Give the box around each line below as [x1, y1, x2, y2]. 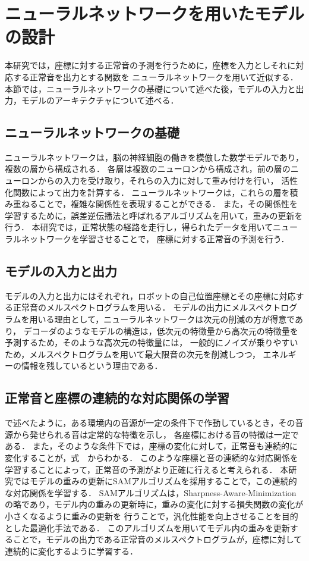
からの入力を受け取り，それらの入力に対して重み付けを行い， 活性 [37, 174, 298, 187]
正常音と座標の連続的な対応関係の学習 [5, 388, 229, 407]
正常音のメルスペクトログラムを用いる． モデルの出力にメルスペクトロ [12, 301, 289, 314]
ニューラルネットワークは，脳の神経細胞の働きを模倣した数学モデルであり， [5, 151, 304, 163]
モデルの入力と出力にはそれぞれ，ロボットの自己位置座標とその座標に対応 [5, 289, 296, 302]
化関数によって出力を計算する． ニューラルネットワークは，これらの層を [5, 186, 290, 198]
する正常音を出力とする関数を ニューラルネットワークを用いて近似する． [12, 70, 298, 83]
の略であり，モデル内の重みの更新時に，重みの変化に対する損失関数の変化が [5, 498, 304, 510]
